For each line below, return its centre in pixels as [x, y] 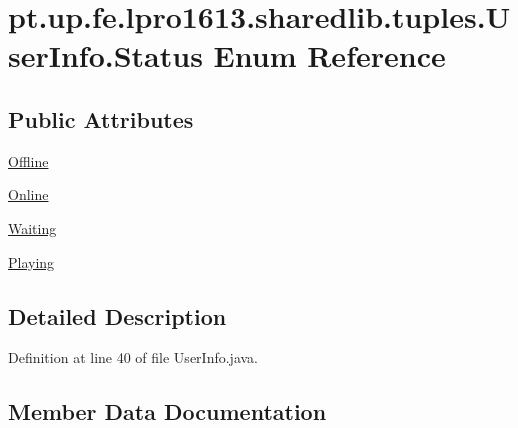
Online [28, 194]
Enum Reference [329, 55]
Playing [31, 261]
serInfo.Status [105, 55]
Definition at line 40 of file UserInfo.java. [133, 357]
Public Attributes [101, 118]
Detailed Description [117, 315]
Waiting [32, 227]
